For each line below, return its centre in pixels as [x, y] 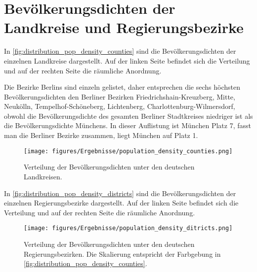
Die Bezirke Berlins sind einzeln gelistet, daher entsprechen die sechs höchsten [122, 87]
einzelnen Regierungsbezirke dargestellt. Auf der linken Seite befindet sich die [121, 203]
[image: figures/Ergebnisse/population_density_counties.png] [128, 151]
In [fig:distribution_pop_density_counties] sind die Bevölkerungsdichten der [120, 51]
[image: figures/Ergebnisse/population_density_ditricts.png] [128, 228]
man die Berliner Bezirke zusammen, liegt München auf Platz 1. [101, 135]
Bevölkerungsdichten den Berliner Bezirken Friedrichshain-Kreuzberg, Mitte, [120, 96]
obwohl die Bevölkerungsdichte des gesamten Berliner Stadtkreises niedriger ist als [128, 116]
